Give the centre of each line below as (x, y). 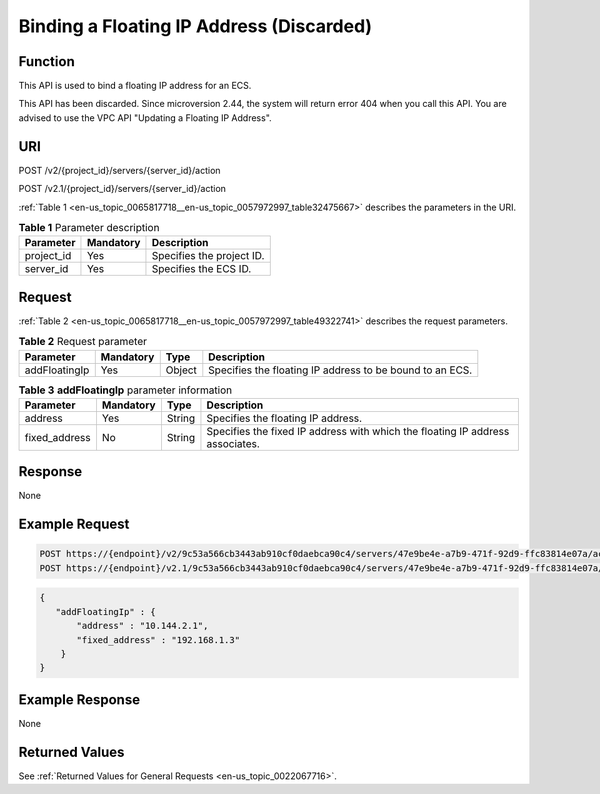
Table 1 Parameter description (89, 228)
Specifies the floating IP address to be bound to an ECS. (340, 370)
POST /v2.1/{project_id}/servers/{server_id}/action (122, 189)
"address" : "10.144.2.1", (142, 626)
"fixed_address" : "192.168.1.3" (158, 639)
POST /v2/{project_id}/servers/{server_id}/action (119, 170)
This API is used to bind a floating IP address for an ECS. (135, 86)
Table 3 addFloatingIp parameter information (125, 390)
